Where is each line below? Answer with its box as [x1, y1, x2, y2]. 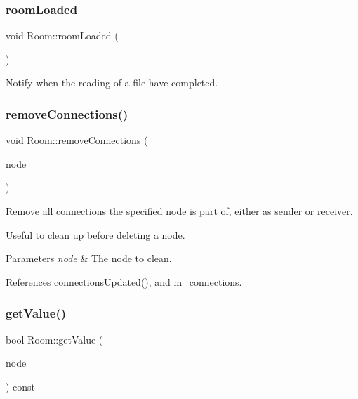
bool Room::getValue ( [6, 332, 103, 346]
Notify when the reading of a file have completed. [6, 75, 218, 90]
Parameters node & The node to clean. [6, 251, 172, 266]
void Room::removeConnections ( [6, 133, 148, 148]
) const [6, 379, 36, 393]
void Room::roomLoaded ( [6, 28, 119, 43]
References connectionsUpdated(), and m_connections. [6, 274, 242, 289]
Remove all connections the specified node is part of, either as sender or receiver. [6, 204, 353, 218]
